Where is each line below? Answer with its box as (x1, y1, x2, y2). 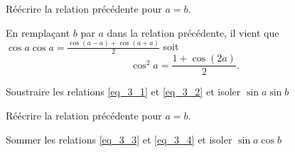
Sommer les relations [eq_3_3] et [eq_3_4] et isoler (6, 131, 232, 146)
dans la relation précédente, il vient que (107, 25, 279, 40)
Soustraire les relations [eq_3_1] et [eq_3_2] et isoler (6, 84, 241, 99)
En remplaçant (6, 25, 70, 40)
